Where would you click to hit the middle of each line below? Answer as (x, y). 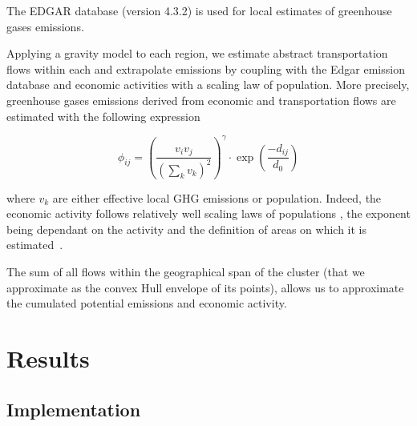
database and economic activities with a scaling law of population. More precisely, (208, 84)
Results (48, 358)
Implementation (74, 409)
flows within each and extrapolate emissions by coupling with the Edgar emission (206, 68)
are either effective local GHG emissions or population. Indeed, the (217, 197)
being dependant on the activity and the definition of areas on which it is (187, 229)
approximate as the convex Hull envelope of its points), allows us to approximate (205, 287)
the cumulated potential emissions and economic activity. (147, 303)
